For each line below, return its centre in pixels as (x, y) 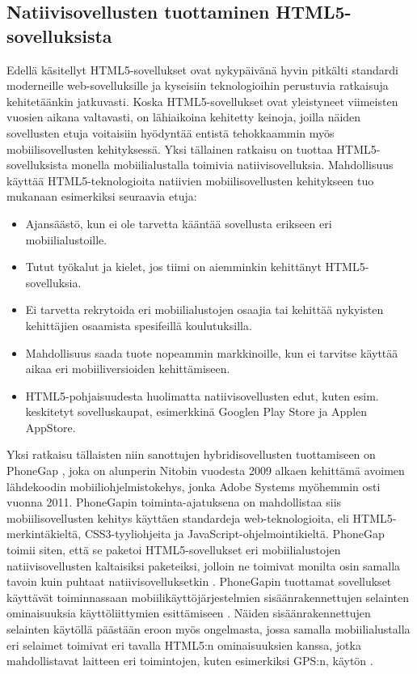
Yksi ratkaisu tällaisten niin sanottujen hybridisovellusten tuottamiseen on (191, 454)
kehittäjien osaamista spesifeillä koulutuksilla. (139, 325)
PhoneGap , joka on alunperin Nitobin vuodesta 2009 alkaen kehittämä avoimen (206, 471)
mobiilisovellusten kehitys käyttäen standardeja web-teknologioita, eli (178, 517)
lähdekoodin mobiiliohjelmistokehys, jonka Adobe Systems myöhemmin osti (194, 486)
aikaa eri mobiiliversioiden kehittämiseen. (128, 369)
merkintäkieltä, (44, 534)
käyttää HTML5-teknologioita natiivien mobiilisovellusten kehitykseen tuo (190, 180)
